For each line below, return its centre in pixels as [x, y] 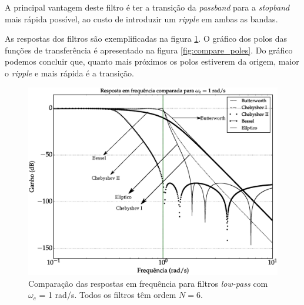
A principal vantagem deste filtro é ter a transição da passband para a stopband [147, 7]
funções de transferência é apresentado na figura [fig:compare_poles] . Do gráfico [149, 50]
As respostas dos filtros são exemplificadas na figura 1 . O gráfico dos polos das [146, 38]
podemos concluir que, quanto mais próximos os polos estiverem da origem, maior [152, 61]
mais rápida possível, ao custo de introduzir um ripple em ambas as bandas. [141, 19]
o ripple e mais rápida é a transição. [69, 73]
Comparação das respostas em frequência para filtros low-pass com [148, 283]
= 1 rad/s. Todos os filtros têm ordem [108, 295]
